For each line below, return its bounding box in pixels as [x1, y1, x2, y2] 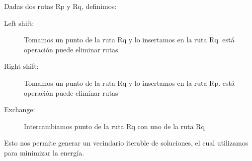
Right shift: [4, 61, 39, 71]
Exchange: [4, 104, 35, 115]
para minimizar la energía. [4, 147, 84, 158]
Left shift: [4, 17, 34, 28]
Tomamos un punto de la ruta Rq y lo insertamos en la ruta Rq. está [24, 34, 235, 45]
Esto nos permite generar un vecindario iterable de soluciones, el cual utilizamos [4, 138, 249, 148]
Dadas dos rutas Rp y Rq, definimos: [4, 1, 117, 11]
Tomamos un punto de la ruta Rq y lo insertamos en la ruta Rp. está [24, 77, 235, 88]
